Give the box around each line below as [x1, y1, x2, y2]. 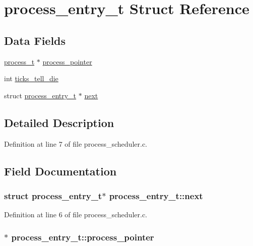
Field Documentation [4, 163, 117, 178]
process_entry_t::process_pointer [11, 230, 154, 243]
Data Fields [4, 32, 66, 48]
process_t [4, 56, 35, 67]
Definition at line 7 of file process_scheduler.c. [4, 138, 148, 149]
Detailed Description [4, 114, 114, 130]
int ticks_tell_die [4, 73, 58, 84]
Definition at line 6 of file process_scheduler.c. [4, 209, 148, 220]
